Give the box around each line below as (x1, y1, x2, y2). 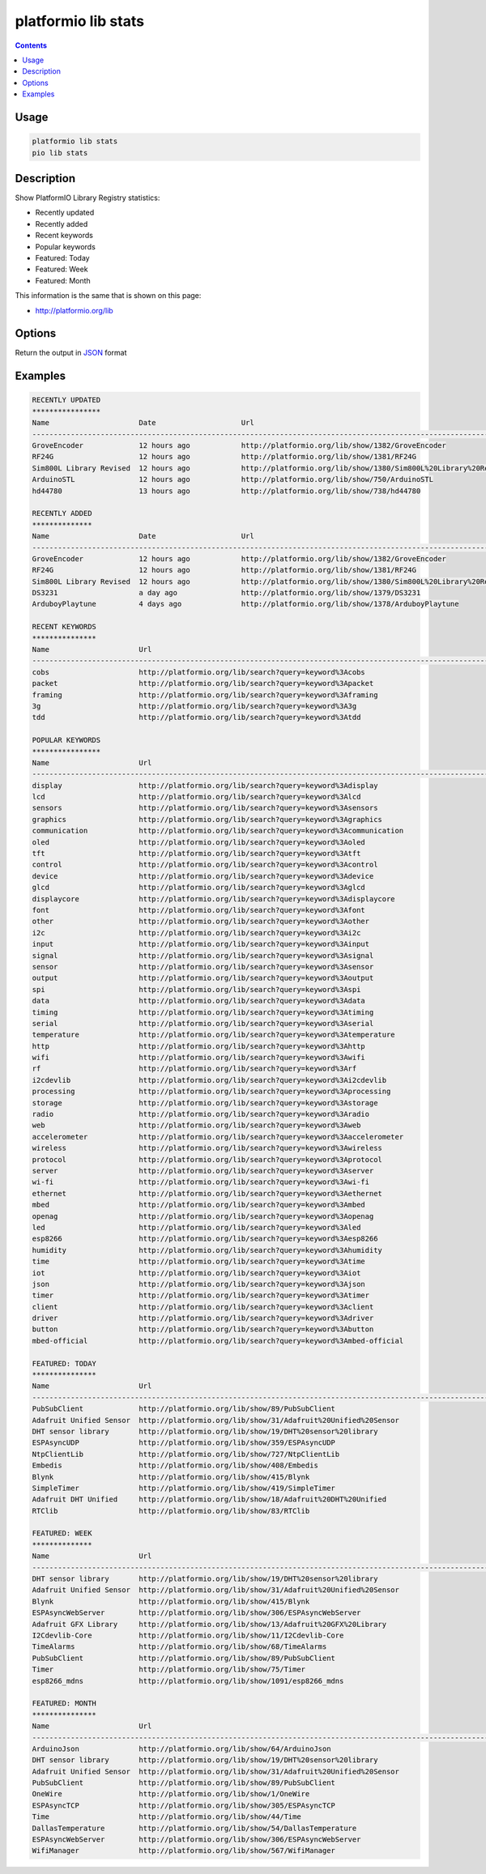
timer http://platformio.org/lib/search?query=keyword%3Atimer (32, 1291, 370, 1300)
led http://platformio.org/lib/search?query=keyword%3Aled (32, 1223, 361, 1232)
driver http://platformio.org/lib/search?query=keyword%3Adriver (32, 1314, 374, 1323)
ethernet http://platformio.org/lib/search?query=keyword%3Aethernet (32, 1189, 382, 1198)
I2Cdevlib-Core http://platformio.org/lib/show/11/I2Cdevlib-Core (32, 1631, 344, 1640)
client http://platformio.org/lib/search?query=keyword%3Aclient (32, 1302, 374, 1311)
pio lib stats (32, 148, 88, 157)
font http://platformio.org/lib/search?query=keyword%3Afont (32, 905, 366, 914)
